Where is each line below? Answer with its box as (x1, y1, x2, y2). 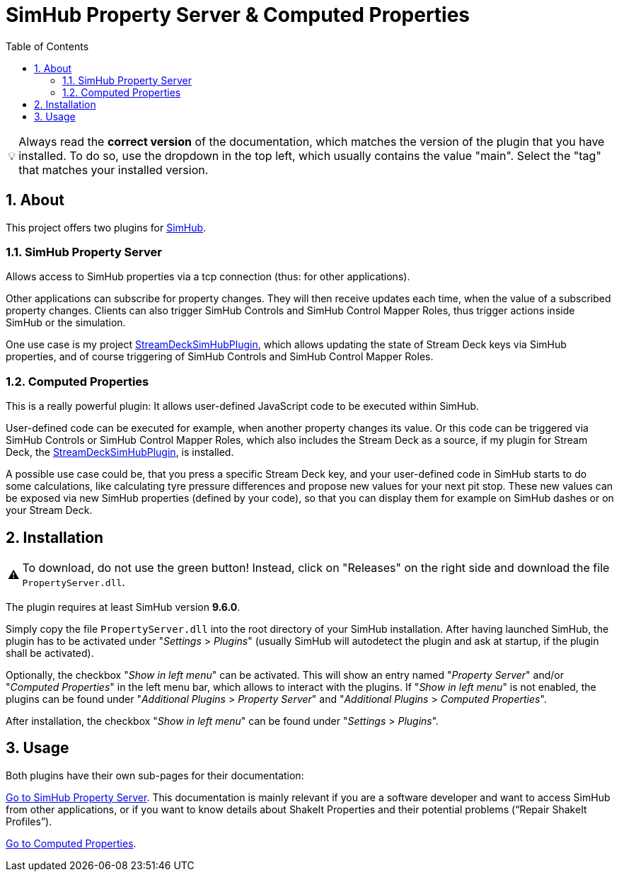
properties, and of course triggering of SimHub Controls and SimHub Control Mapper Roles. (6, 350, 434, 363)
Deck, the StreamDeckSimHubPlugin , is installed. (6, 446, 234, 459)
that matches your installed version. (18, 162, 209, 177)
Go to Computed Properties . (6, 837, 137, 849)
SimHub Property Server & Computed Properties (6, 3, 470, 27)
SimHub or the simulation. (6, 316, 126, 329)
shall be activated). (6, 646, 94, 659)
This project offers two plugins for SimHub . (6, 221, 207, 234)
